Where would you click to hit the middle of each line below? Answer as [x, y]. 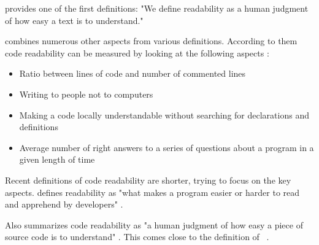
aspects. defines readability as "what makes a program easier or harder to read [152, 192]
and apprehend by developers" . [64, 204]
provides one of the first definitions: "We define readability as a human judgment [157, 8]
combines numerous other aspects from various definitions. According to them [151, 41]
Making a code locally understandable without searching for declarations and [164, 115]
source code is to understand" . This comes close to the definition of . [137, 237]
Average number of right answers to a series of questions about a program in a [167, 147]
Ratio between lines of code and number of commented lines [133, 73]
